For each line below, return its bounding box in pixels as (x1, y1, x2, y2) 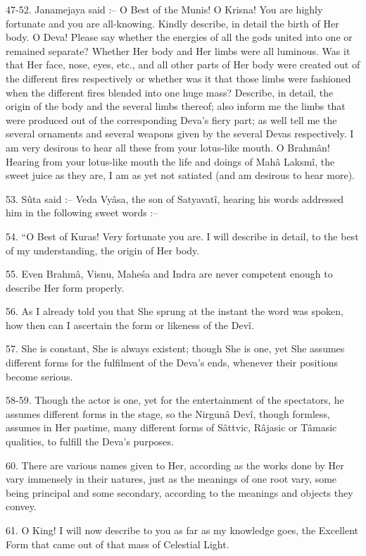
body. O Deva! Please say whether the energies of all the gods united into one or (6, 30, 353, 44)
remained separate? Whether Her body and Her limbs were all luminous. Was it (6, 43, 351, 58)
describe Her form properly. (6, 280, 125, 295)
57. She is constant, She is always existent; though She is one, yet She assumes (6, 341, 345, 356)
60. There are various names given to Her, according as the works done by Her (6, 457, 344, 472)
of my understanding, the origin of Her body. (6, 242, 200, 257)
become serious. (6, 369, 73, 383)
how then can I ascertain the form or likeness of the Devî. (6, 317, 254, 332)
